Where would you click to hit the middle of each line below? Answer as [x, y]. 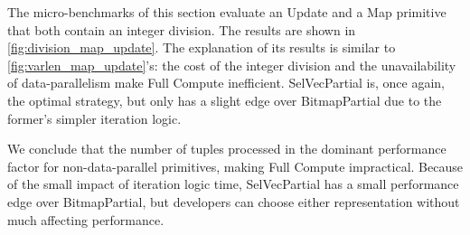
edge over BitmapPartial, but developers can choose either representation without [234, 201]
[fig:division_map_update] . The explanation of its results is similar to [202, 47]
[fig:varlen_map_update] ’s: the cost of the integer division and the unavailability [232, 65]
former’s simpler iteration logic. [94, 118]
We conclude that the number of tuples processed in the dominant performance [227, 149]
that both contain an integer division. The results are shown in [182, 29]
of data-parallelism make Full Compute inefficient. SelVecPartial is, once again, [226, 83]
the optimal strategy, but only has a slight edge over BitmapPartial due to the [225, 100]
